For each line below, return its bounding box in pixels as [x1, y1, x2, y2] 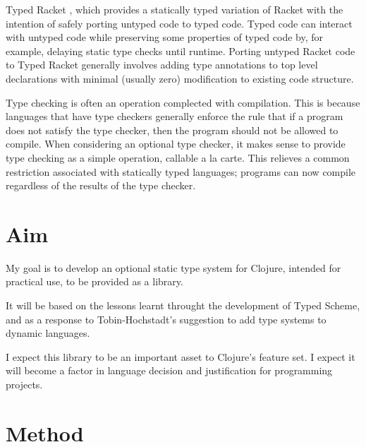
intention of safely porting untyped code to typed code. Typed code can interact [6, 16, 353, 30]
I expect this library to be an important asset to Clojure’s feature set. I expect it [6, 349, 355, 364]
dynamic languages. [6, 326, 90, 340]
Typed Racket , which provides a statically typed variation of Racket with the [6, 2, 343, 16]
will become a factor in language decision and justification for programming [6, 363, 333, 378]
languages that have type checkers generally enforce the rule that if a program [6, 109, 343, 124]
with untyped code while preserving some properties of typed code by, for [6, 30, 324, 44]
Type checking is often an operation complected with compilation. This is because [6, 95, 360, 109]
